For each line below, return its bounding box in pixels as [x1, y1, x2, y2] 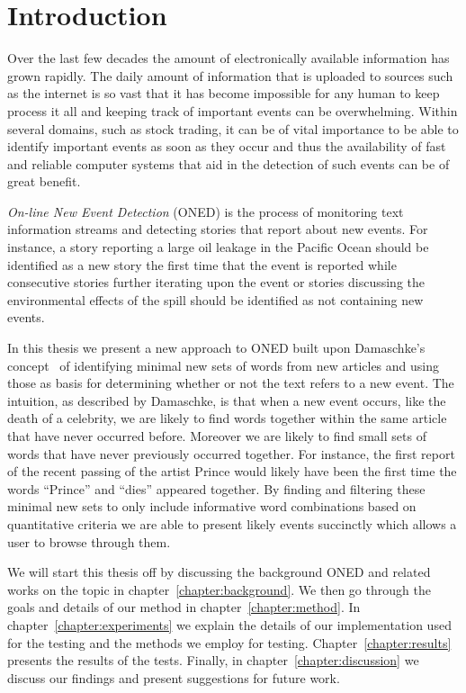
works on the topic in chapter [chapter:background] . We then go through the [7, 580, 431, 598]
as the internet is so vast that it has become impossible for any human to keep [7, 84, 440, 103]
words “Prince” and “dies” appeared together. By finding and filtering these [7, 479, 426, 498]
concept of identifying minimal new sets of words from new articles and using [7, 355, 439, 374]
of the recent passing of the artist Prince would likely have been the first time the [7, 462, 457, 481]
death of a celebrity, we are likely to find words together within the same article [7, 409, 447, 427]
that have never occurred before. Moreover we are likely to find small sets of [7, 427, 426, 445]
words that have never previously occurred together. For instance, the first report [7, 444, 455, 463]
